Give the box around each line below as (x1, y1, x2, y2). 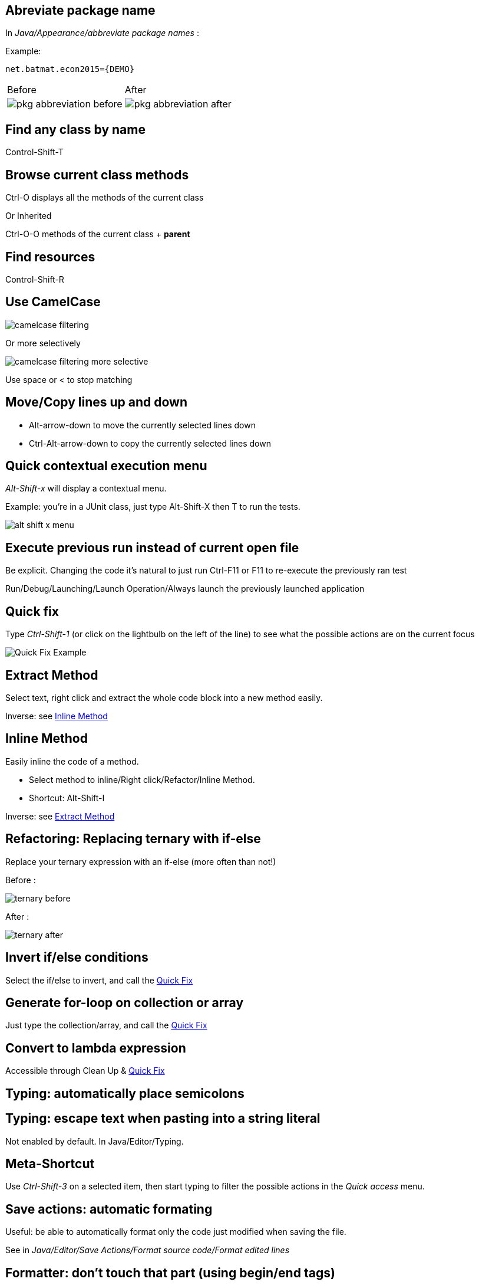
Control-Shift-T (5, 147, 64, 158)
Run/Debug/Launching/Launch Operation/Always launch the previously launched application (5, 584, 365, 594)
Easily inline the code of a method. (5, 756, 139, 766)
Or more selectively (5, 337, 81, 348)
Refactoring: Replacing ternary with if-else (5, 831, 261, 847)
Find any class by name (5, 122, 146, 137)
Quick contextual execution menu (5, 458, 207, 474)
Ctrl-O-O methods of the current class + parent (5, 229, 190, 240)
